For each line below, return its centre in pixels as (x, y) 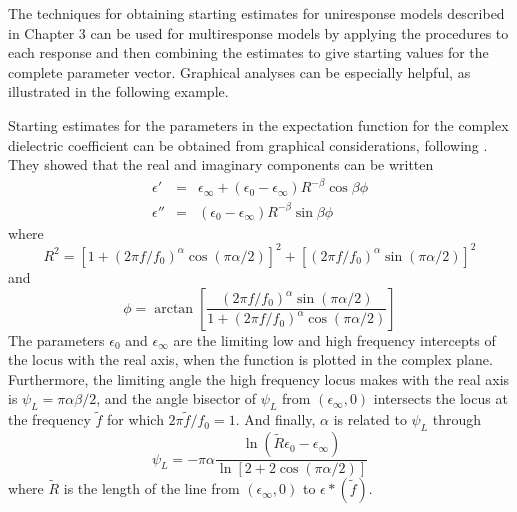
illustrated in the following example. (118, 91)
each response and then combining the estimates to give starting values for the (248, 52)
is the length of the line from (151, 488)
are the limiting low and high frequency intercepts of (334, 339)
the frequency (49, 419)
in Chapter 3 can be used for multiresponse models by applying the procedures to (258, 32)
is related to (370, 419)
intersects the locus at (440, 398)
